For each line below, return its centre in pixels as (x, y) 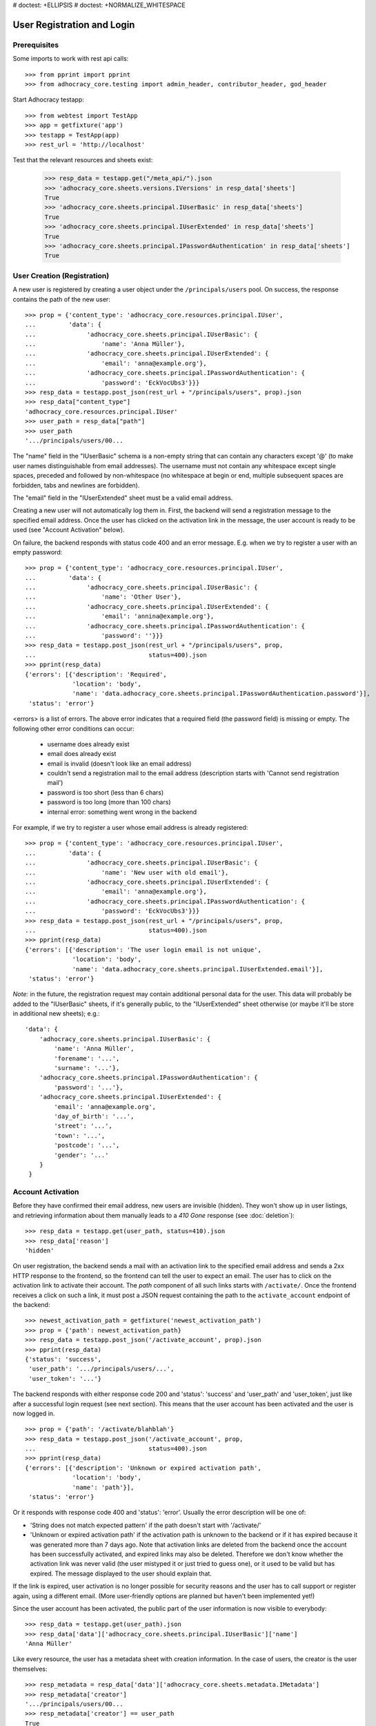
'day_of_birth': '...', (94, 1116)
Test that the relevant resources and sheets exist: (83, 160)
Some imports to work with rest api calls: (71, 59)
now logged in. (34, 1413)
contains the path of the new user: (61, 299)
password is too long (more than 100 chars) (109, 802)
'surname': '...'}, (87, 1068)
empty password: (38, 552)
